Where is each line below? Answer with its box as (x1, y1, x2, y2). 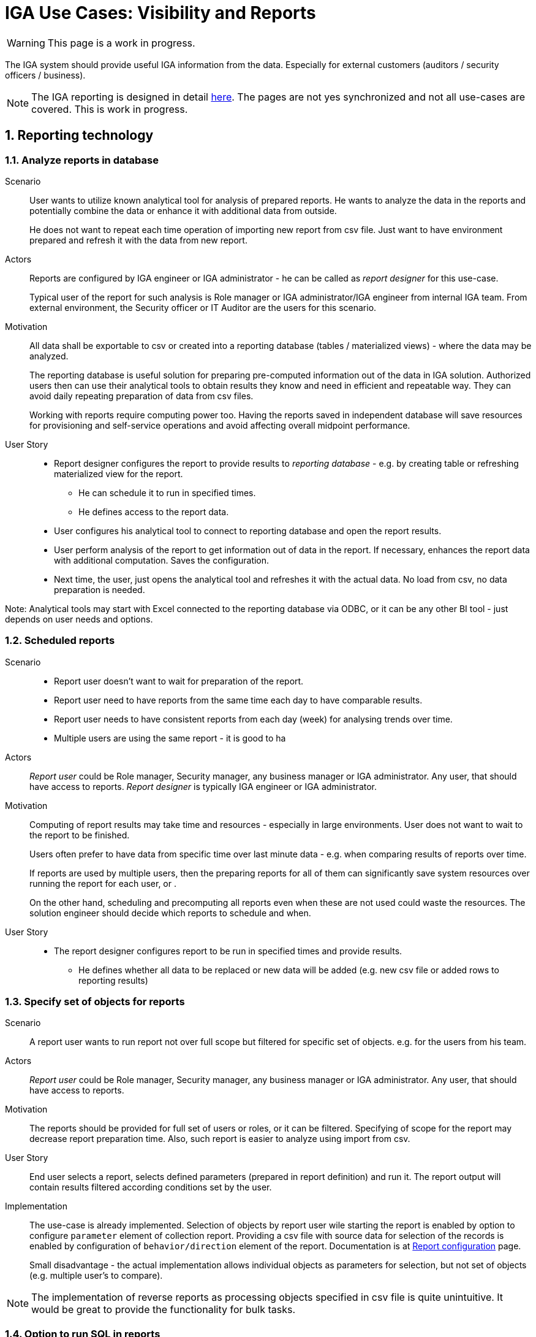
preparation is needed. (54, 584, 145, 595)
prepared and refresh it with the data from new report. (29, 234, 247, 245)
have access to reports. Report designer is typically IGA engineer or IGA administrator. (29, 781, 377, 792)
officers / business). (5, 69, 86, 80)
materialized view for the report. (54, 468, 183, 479)
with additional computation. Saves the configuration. (54, 554, 270, 565)
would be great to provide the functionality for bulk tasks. (31, 1303, 295, 1316)
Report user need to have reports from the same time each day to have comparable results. (54, 694, 423, 705)
